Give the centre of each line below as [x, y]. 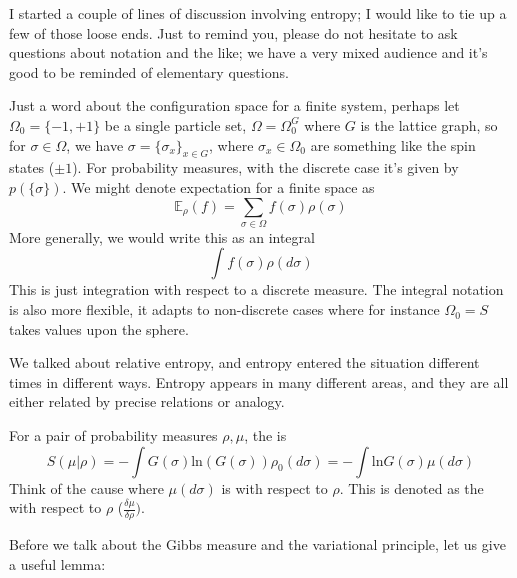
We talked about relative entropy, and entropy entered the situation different [244, 362]
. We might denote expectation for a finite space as [218, 186]
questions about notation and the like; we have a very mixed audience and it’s [248, 52]
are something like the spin [393, 144]
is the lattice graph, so [429, 124]
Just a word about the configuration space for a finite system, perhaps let [234, 105]
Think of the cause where [86, 487]
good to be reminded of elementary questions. [149, 71]
